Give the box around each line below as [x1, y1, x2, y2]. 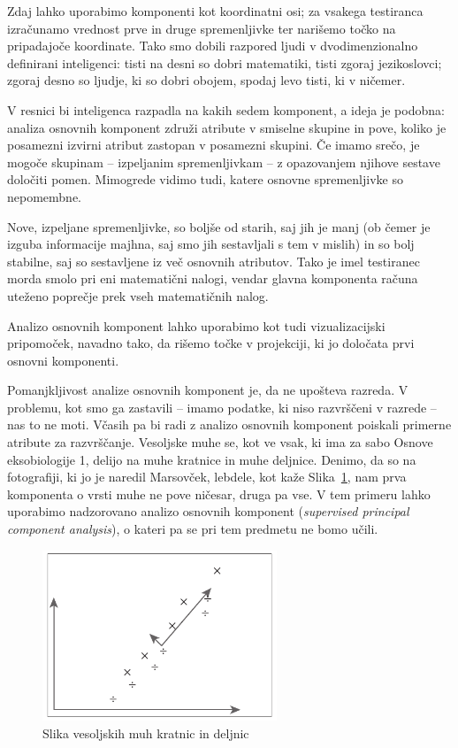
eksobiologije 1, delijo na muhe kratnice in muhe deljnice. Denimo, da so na [7, 450, 416, 468]
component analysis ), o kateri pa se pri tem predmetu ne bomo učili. [7, 520, 378, 538]
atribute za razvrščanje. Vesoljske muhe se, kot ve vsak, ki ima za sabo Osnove [7, 433, 433, 451]
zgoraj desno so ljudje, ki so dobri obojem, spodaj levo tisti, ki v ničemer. [7, 71, 406, 89]
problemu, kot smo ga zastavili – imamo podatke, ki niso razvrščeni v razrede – [7, 397, 437, 416]
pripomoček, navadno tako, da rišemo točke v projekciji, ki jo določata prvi [7, 334, 415, 352]
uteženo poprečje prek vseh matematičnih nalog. [7, 286, 269, 305]
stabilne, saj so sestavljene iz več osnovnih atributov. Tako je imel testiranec [7, 251, 420, 270]
